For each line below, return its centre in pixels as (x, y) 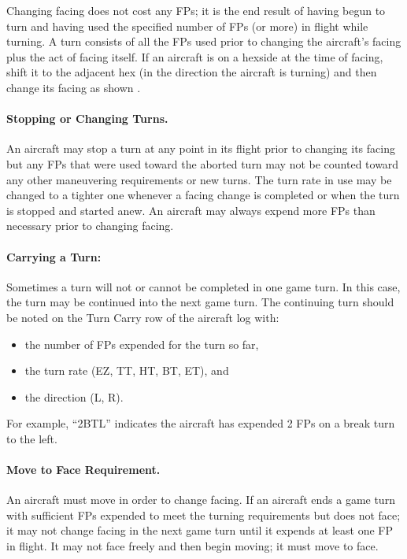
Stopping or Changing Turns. (87, 118)
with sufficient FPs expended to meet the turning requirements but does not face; (203, 515)
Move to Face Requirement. (83, 470)
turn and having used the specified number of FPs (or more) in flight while (187, 26)
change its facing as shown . (74, 87)
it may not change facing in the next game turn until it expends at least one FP (200, 530)
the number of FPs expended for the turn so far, (142, 344)
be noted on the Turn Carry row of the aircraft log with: (143, 317)
